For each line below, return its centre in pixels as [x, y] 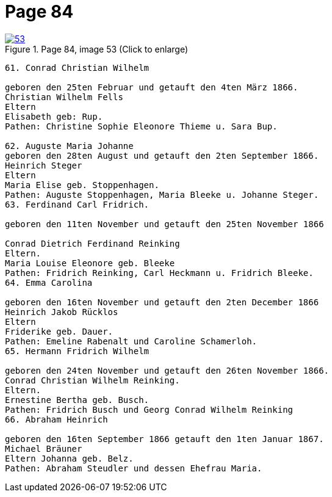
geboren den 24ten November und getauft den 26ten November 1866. [167, 370]
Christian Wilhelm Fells [64, 97]
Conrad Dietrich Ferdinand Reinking [92, 243]
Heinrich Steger [44, 165]
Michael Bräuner [44, 448]
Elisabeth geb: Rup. [54, 116]
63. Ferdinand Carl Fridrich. [77, 204]
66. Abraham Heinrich [56, 419]
